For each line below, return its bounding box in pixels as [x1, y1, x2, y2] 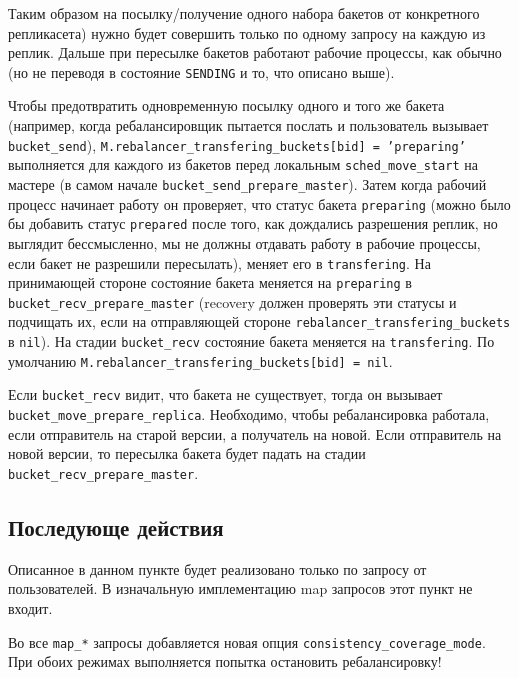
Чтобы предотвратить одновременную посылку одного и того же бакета [8, 95, 445, 116]
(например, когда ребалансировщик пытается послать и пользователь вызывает [8, 115, 489, 136]
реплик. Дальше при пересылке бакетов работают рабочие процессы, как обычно [8, 42, 502, 63]
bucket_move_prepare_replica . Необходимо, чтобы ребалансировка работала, [8, 404, 490, 425]
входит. [8, 597, 53, 618]
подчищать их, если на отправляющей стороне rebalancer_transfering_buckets [8, 311, 511, 332]
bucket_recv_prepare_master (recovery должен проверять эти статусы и [8, 291, 457, 312]
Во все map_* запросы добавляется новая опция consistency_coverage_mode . [8, 631, 486, 652]
